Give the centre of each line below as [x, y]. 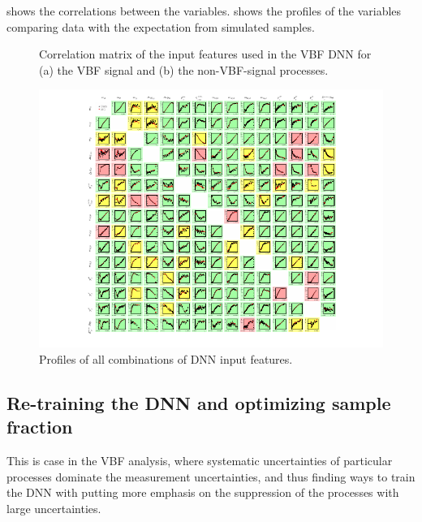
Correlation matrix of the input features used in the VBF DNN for [205, 54]
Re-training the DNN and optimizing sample [199, 402]
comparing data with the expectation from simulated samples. [161, 26]
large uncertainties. [54, 508]
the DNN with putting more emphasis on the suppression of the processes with [203, 492]
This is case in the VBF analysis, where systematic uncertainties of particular [200, 461]
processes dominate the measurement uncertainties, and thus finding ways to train [211, 476]
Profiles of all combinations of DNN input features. [166, 358]
